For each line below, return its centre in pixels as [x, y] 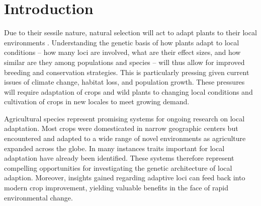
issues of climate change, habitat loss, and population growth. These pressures [124, 82]
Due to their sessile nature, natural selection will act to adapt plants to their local [130, 32]
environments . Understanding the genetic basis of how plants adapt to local [122, 42]
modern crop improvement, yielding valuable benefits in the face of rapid [116, 188]
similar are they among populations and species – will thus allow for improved [124, 62]
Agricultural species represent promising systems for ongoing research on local [124, 118]
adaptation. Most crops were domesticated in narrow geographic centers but [121, 128]
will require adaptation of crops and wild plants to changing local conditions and [128, 91]
